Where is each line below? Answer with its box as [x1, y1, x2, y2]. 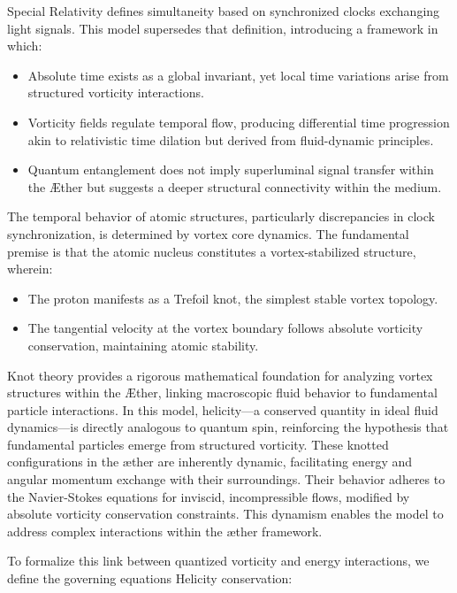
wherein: [7, 259, 53, 278]
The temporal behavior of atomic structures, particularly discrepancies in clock [7, 207, 435, 226]
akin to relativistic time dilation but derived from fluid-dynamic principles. [27, 130, 434, 149]
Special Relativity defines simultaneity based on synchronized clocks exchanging [7, 2, 440, 19]
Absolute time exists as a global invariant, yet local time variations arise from [27, 65, 449, 84]
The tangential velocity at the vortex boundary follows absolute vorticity [27, 319, 423, 337]
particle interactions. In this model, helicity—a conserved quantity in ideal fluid [7, 400, 438, 419]
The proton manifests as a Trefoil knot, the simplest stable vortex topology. [27, 289, 438, 307]
